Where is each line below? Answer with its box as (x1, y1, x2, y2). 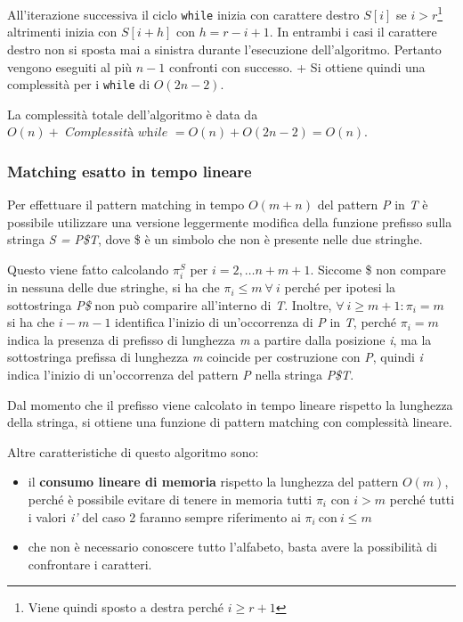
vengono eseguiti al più (7, 57, 133, 76)
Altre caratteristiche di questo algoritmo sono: (7, 442, 259, 461)
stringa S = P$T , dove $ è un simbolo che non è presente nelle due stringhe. (7, 230, 423, 249)
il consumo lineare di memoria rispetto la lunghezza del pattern (28, 472, 399, 491)
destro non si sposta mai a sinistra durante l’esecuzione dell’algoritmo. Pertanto (7, 39, 442, 58)
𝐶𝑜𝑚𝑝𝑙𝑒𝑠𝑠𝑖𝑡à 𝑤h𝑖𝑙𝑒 (65, 127, 168, 140)
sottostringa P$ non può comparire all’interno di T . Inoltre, (7, 295, 332, 314)
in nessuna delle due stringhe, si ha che (7, 278, 220, 297)
